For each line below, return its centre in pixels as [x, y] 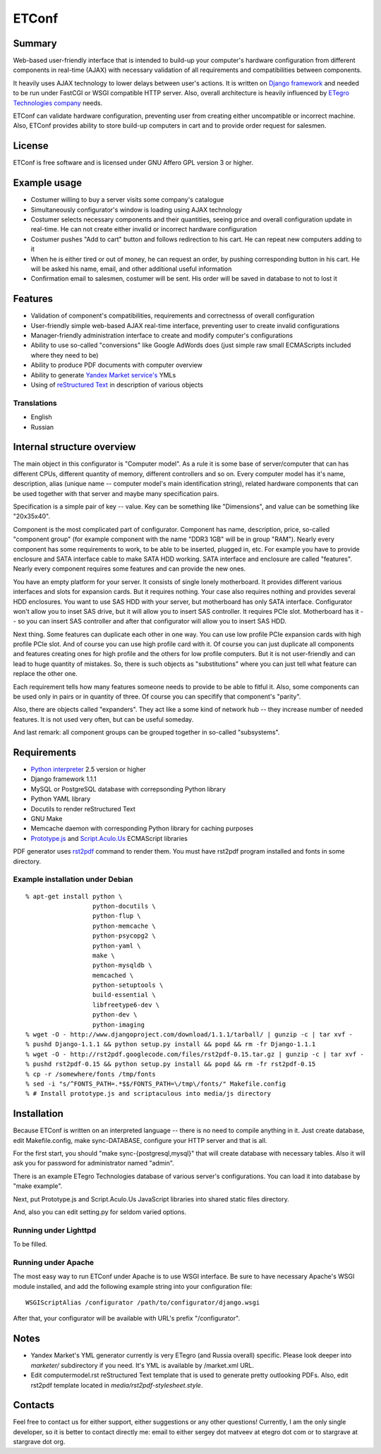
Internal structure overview [74, 447]
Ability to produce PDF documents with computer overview [116, 365]
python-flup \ [116, 916]
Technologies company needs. [58, 103]
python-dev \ [115, 1015]
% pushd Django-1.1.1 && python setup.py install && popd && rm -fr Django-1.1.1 [171, 1044]
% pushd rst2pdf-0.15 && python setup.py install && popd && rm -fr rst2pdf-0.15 [171, 1064]
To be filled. [30, 1244]
